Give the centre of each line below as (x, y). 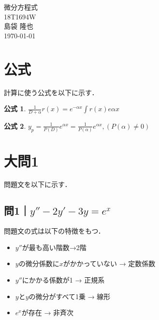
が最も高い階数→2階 (54, 247)
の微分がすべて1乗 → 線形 (70, 296)
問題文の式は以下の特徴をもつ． (54, 231)
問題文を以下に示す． (38, 184)
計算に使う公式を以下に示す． (51, 92)
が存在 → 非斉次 (48, 312)
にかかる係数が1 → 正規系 (63, 279)
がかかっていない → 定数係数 (109, 263)
